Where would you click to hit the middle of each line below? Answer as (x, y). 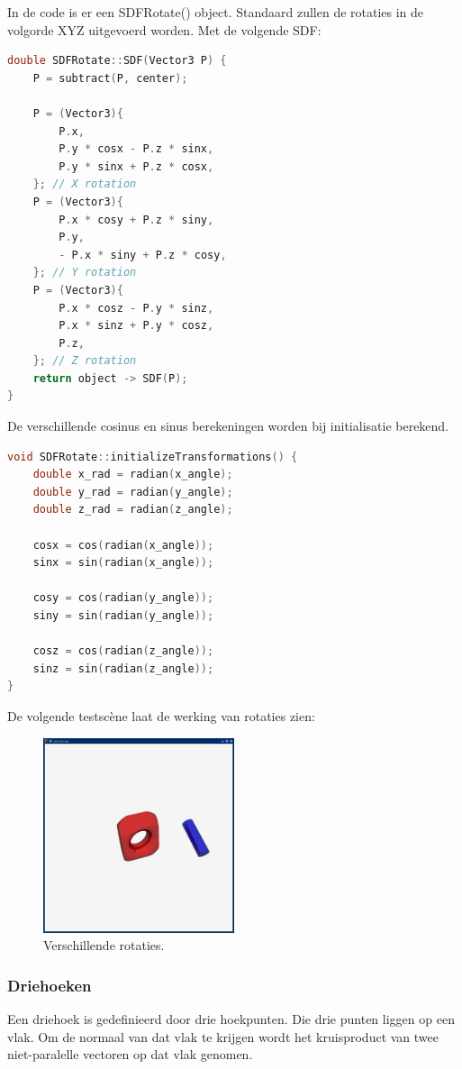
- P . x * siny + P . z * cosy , (143, 255)
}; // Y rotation (85, 273)
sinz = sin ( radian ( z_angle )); (123, 668)
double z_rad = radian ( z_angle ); (133, 510)
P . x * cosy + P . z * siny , (136, 219)
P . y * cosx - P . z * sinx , (136, 149)
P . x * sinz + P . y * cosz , (136, 326)
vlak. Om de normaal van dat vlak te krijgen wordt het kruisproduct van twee (223, 1036)
